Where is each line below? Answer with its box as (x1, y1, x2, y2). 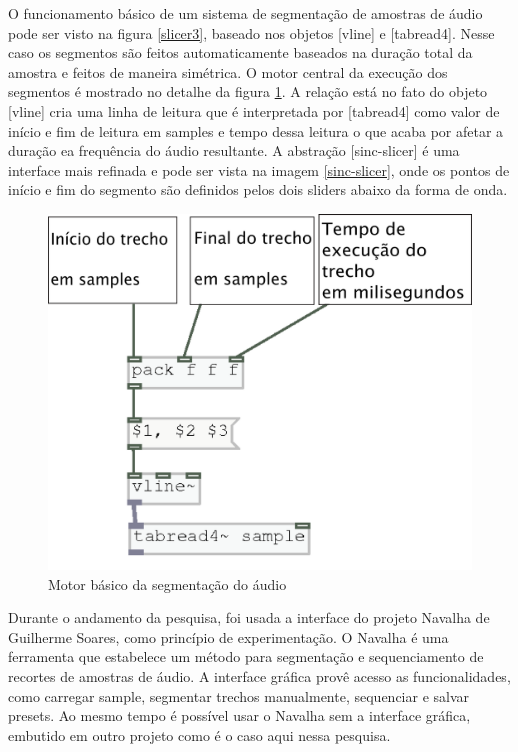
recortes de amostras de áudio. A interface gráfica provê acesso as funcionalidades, (8, 666, 511, 686)
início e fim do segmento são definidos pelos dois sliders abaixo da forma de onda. (8, 179, 508, 200)
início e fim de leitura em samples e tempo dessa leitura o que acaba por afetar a (8, 120, 504, 141)
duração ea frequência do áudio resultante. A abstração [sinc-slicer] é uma (8, 140, 460, 161)
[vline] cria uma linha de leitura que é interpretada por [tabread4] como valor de (8, 100, 500, 121)
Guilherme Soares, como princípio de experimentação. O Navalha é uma (8, 626, 449, 647)
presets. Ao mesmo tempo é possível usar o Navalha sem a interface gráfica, (8, 705, 471, 726)
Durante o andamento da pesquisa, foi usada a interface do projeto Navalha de (8, 607, 490, 628)
